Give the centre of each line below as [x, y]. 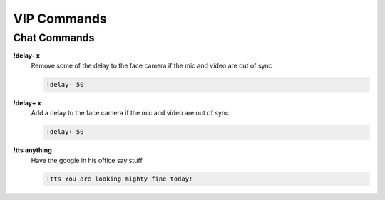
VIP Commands [60, 19]
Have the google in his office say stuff [87, 160]
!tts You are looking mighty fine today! [119, 179]
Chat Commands [54, 38]
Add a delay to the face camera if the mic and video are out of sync [130, 113]
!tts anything [33, 150]
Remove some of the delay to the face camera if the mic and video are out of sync [152, 65]
